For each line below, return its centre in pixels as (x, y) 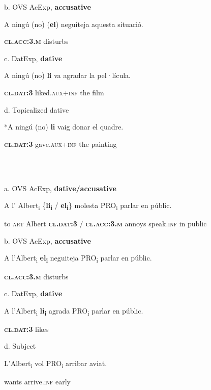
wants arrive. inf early (38, 382)
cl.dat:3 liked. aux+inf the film (54, 92)
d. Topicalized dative (37, 109)
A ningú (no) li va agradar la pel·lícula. (67, 75)
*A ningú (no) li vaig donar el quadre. (64, 127)
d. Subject (20, 346)
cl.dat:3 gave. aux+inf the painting (61, 144)
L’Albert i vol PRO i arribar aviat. (56, 364)
